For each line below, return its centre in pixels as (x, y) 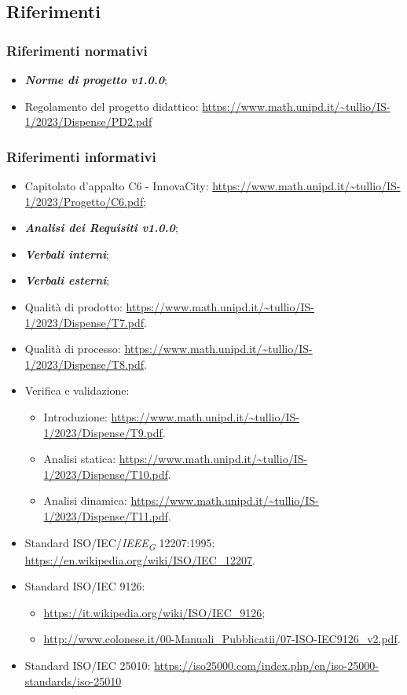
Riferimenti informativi (81, 156)
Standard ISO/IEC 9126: (85, 586)
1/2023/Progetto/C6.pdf (84, 201)
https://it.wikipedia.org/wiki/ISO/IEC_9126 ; (154, 612)
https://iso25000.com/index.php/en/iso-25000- (266, 665)
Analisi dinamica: (85, 500)
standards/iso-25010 (73, 680)
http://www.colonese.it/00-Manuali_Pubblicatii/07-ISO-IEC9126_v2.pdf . (222, 639)
